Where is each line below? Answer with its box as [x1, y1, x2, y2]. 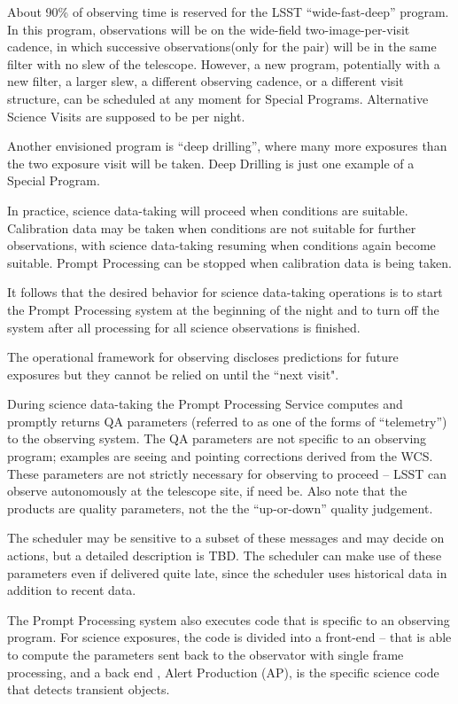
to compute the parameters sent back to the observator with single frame [7, 645, 404, 663]
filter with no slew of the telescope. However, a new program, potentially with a [7, 54, 440, 73]
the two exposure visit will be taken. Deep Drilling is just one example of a [7, 153, 415, 172]
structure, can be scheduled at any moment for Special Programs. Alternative [7, 89, 429, 107]
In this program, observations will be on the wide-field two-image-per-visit [7, 20, 410, 38]
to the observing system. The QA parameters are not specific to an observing [7, 429, 427, 448]
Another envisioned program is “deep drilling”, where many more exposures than [7, 137, 447, 155]
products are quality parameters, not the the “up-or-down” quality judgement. [7, 498, 433, 517]
